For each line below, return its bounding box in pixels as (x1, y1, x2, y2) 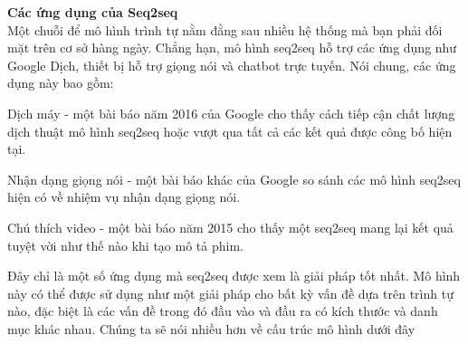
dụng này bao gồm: (7, 73, 114, 92)
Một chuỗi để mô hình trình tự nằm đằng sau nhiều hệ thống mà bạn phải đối (7, 20, 443, 39)
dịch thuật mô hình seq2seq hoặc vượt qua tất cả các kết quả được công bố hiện (7, 121, 453, 140)
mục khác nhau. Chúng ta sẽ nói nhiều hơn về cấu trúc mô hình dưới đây (7, 319, 415, 338)
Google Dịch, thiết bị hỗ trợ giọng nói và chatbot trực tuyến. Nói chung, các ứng (7, 55, 456, 74)
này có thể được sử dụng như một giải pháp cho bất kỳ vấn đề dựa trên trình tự (7, 283, 454, 302)
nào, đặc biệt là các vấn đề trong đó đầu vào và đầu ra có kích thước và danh (7, 301, 438, 320)
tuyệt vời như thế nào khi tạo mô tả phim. (7, 235, 244, 254)
